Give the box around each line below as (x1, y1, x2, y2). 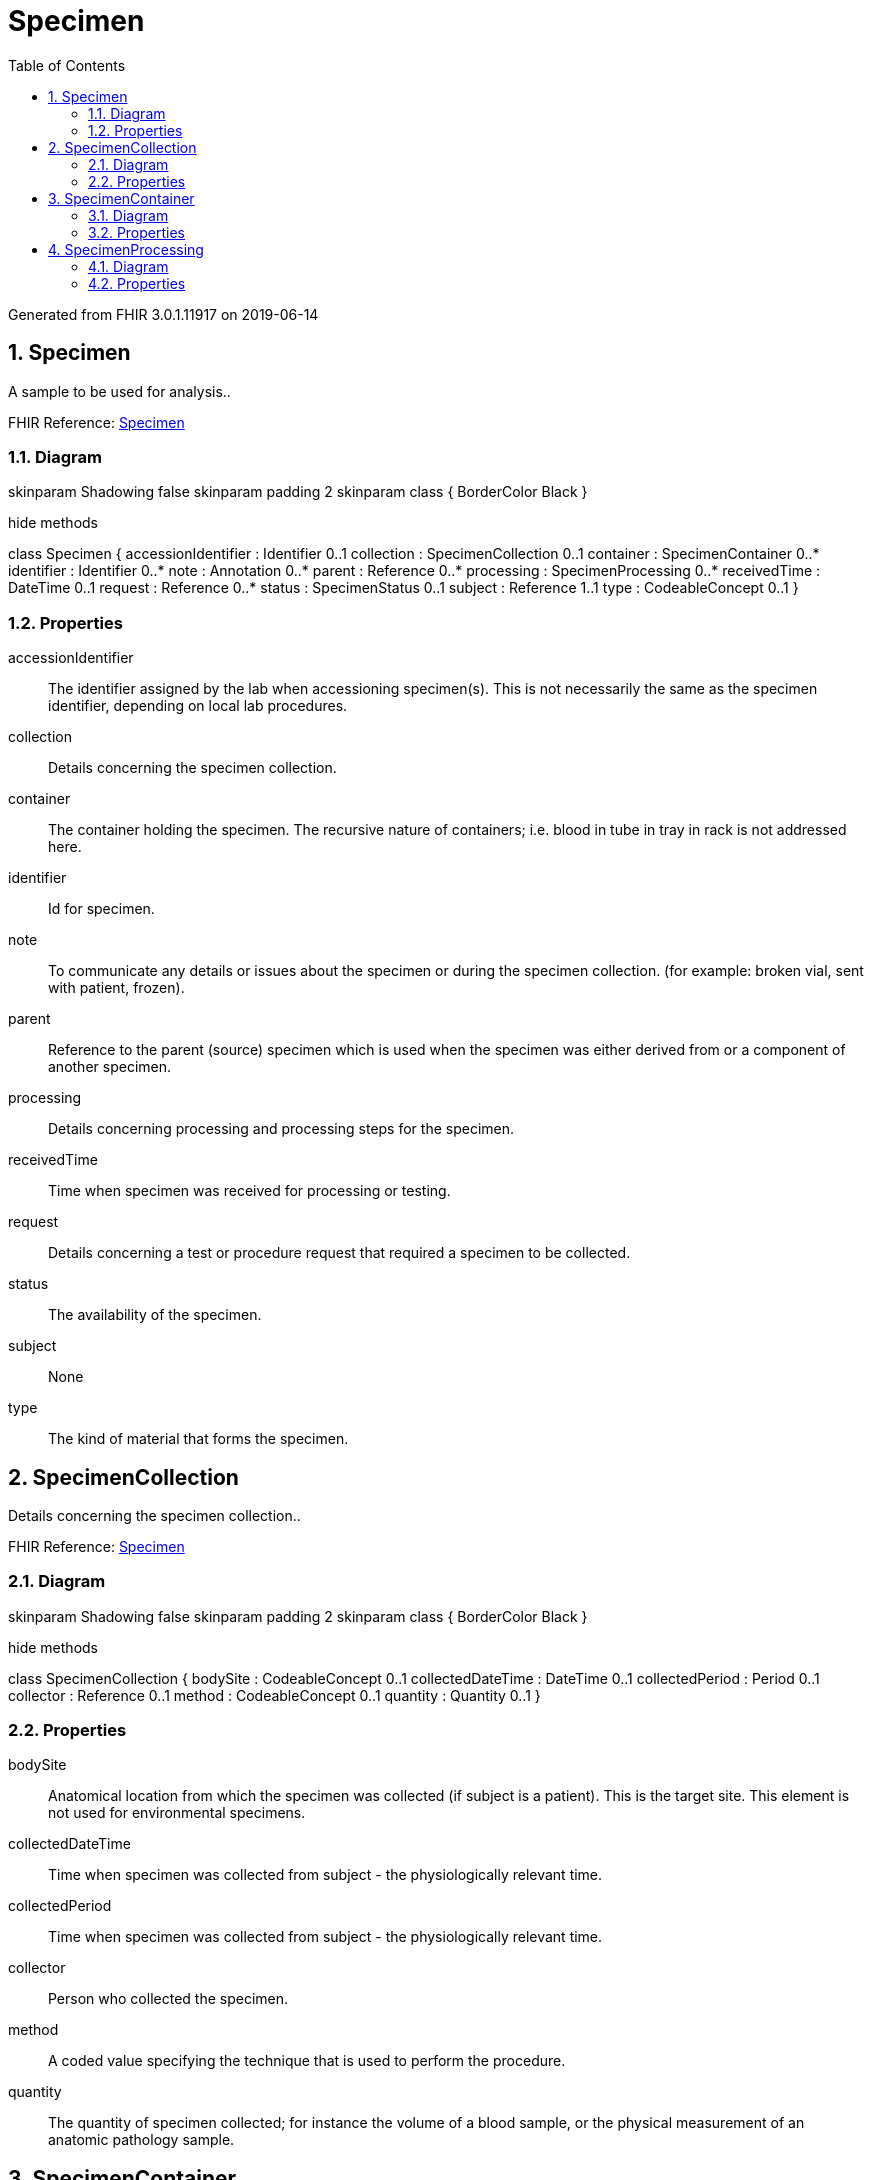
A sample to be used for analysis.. (8, 382, 231, 400)
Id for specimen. (48, 900, 155, 918)
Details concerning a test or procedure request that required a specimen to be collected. (48, 1244, 631, 1262)
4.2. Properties (88, 274, 186, 292)
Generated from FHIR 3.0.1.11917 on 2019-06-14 (8, 305, 319, 323)
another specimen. (48, 1058, 171, 1076)
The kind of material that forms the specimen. (48, 1430, 349, 1448)
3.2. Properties (88, 223, 185, 241)
